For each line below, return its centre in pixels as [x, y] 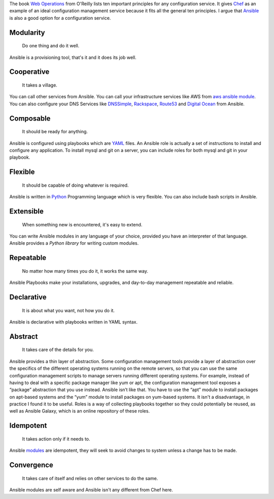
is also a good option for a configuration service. [60, 18]
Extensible [27, 211]
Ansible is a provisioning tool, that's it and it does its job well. [73, 57]
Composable [30, 118]
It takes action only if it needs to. [56, 439]
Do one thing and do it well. [51, 46]
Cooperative [29, 72]
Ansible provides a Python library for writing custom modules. [74, 243]
